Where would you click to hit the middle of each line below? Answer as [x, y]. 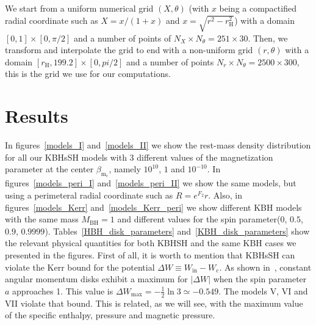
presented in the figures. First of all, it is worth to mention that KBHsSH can [150, 255]
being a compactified [258, 8]
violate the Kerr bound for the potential [80, 267]
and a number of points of [122, 38]
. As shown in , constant [265, 267]
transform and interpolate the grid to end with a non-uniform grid [129, 50]
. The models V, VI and [263, 290]
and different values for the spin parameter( [199, 219]
